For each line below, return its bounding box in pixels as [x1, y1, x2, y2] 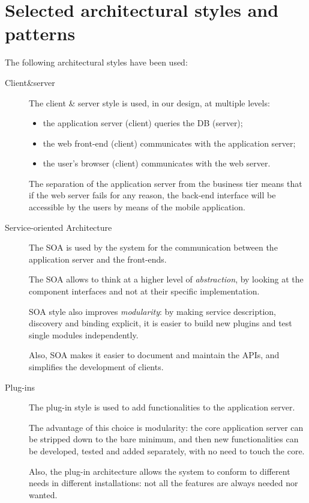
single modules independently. [29, 328, 139, 341]
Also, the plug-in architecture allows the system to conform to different [29, 465, 290, 477]
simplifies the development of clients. [29, 361, 164, 373]
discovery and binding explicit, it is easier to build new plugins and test [29, 317, 292, 329]
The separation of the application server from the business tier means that [29, 177, 302, 189]
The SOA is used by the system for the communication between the [29, 241, 278, 254]
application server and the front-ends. [29, 252, 167, 265]
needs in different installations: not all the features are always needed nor [29, 477, 298, 489]
